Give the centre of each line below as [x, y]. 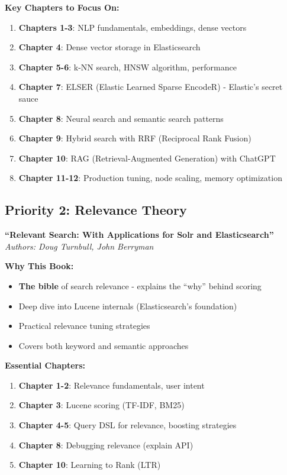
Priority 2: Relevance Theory [96, 210]
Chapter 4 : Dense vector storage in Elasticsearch [109, 47]
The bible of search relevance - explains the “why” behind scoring [140, 285]
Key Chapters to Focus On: [62, 7]
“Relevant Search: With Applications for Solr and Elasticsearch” [139, 235]
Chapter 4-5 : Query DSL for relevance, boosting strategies [128, 425]
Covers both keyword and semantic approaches [104, 345]
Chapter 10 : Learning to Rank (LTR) [90, 465]
